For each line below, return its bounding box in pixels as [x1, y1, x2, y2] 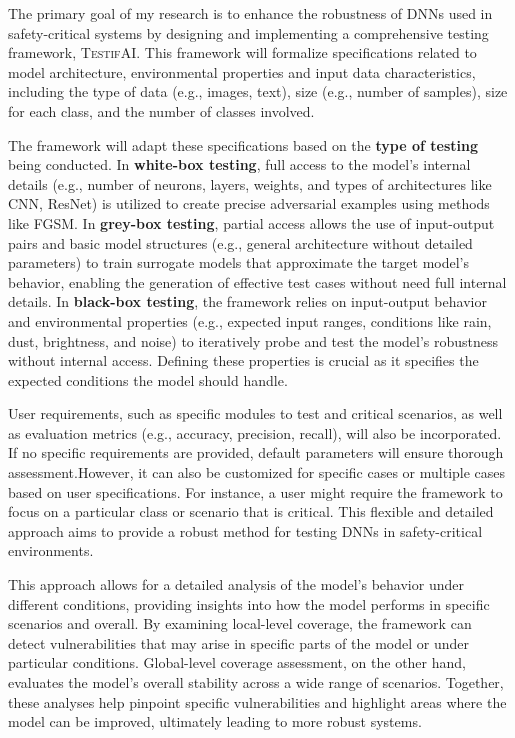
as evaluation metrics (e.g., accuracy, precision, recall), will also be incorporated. [8, 422, 502, 443]
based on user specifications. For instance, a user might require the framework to [8, 481, 503, 502]
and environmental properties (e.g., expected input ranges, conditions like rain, [8, 310, 492, 331]
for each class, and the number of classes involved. [8, 100, 315, 121]
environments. [8, 540, 94, 561]
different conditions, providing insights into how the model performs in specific [8, 593, 490, 614]
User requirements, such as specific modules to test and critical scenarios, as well [8, 403, 503, 424]
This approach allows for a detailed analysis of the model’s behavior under [8, 574, 464, 595]
